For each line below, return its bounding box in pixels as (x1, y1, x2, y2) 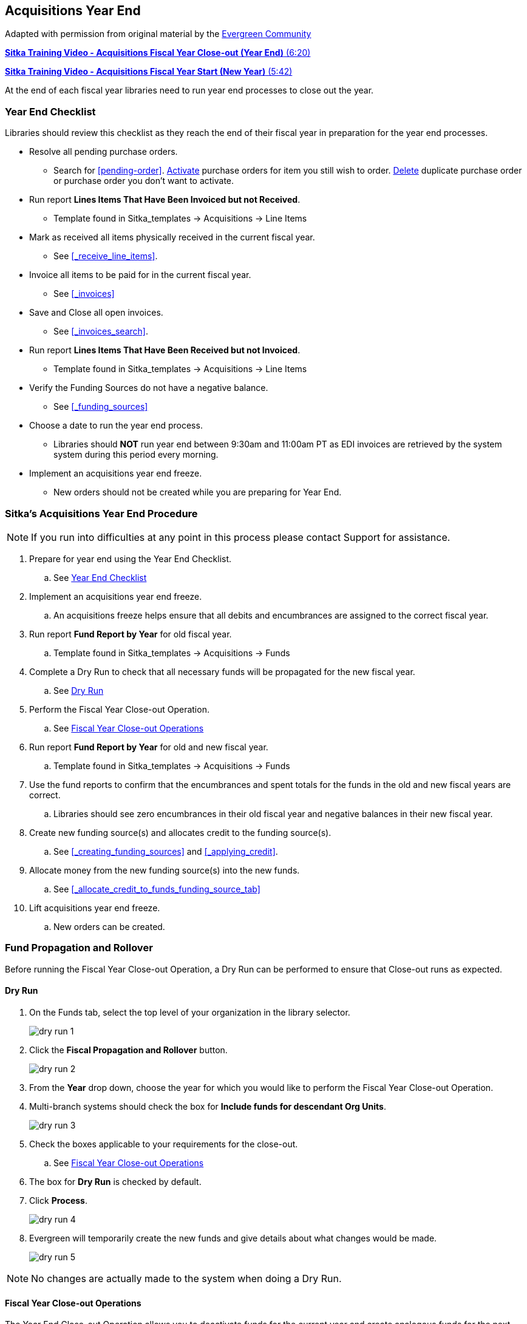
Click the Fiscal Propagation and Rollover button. (29, 1044, 228, 1055)
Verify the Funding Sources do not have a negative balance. (29, 382, 268, 393)
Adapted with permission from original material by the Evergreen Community (5, 29, 311, 39)
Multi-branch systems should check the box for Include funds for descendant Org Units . (29, 1101, 386, 1112)
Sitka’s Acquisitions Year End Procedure (5, 507, 198, 520)
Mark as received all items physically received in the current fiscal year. (29, 232, 315, 243)
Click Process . (29, 1195, 87, 1206)
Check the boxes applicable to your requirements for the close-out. (29, 1138, 298, 1149)
